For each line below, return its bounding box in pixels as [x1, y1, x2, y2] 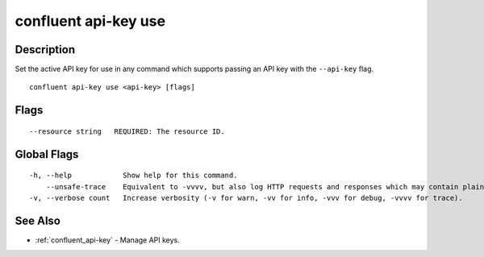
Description [15, 43, 76, 56]
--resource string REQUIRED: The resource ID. [29, 126, 225, 136]
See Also [15, 213, 60, 227]
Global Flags [15, 147, 79, 161]
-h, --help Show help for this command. [29, 171, 238, 180]
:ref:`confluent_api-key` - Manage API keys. [35, 234, 181, 245]
